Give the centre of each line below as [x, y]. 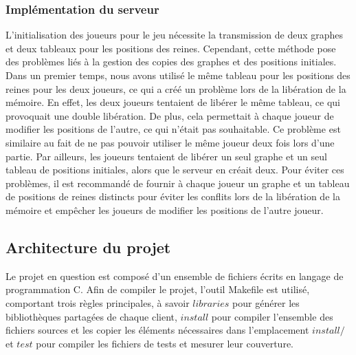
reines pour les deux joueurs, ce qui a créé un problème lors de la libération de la [176, 88]
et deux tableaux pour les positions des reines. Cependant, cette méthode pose [171, 48]
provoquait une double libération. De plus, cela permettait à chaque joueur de [170, 115]
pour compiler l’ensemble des [272, 316]
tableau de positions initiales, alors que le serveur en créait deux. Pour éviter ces [175, 170]
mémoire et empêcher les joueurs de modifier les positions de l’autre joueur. [165, 209]
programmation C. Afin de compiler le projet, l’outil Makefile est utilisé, [158, 289]
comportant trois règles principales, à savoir [98, 302]
